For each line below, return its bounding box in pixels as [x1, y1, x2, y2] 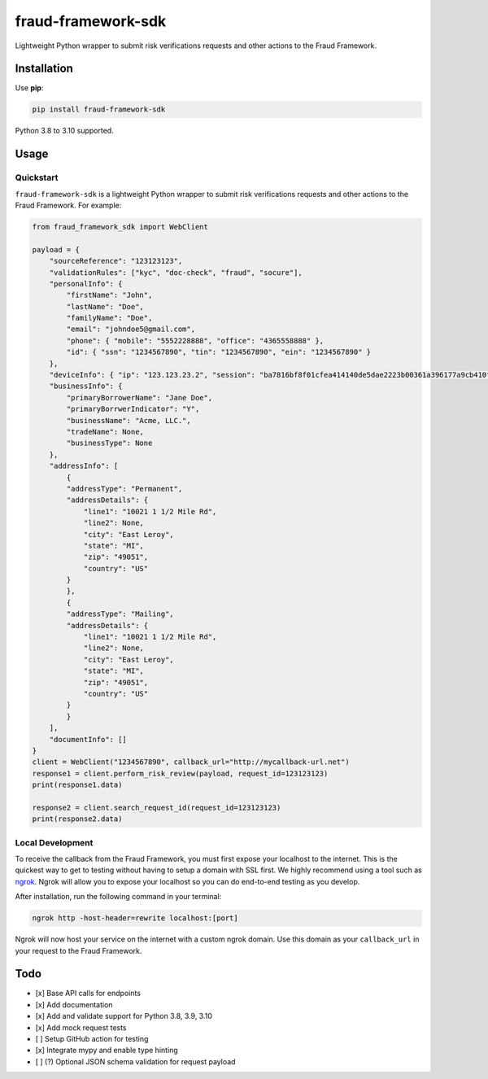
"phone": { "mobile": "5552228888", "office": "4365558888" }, [66, 336, 325, 345]
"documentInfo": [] [49, 735, 128, 744]
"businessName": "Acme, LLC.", [66, 416, 191, 425]
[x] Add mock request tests [35, 1022, 127, 1033]
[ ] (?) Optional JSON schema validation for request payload [35, 1056, 236, 1066]
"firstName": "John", [66, 290, 153, 300]
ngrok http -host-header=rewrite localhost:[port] [32, 914, 239, 923]
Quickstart [15, 172, 59, 183]
